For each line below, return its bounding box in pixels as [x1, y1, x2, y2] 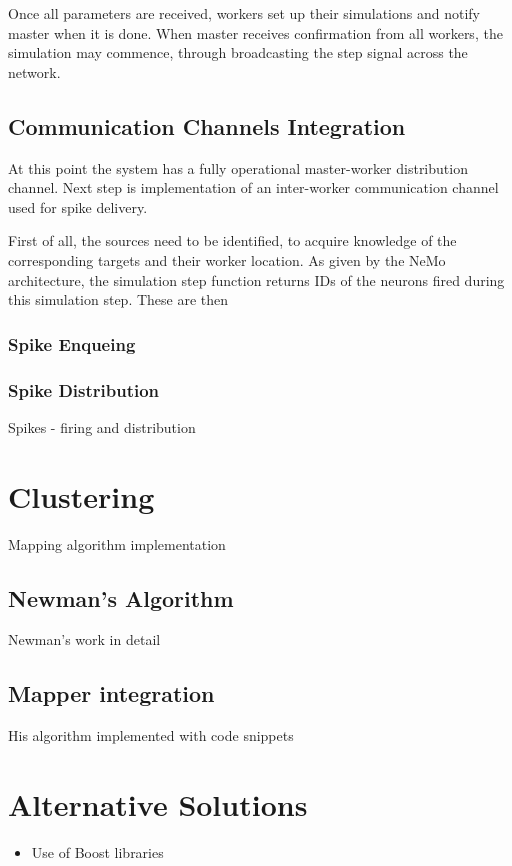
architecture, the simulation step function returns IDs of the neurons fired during [8, 269, 505, 290]
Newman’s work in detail [8, 629, 161, 650]
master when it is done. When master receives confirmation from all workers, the [8, 22, 503, 43]
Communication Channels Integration [8, 110, 406, 141]
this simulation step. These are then [8, 289, 229, 310]
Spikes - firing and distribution [8, 416, 196, 437]
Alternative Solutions [8, 783, 308, 824]
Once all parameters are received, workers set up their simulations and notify [8, 3, 480, 23]
